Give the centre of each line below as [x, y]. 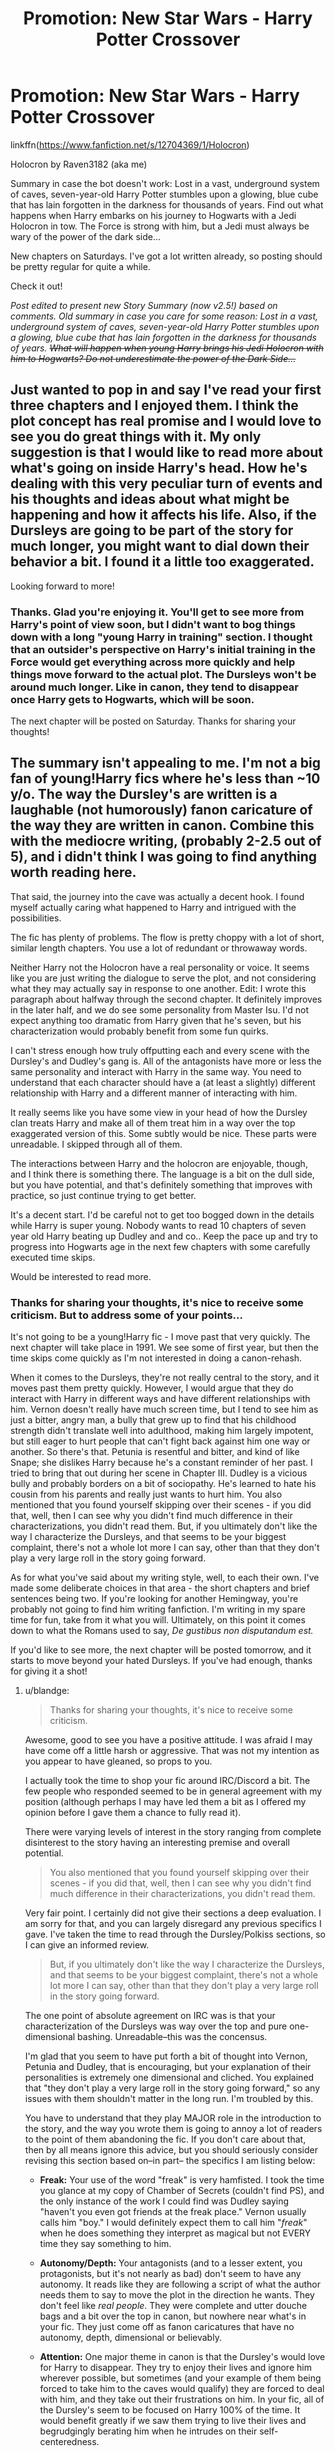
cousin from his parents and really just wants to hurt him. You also [146, 1494]
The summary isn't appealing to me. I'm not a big [166, 763]
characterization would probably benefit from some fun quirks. [139, 1031]
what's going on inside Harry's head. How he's [159, 468]
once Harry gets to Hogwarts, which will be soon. [132, 699]
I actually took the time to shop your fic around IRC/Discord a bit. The [167, 1781]
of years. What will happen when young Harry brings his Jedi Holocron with [167, 348]
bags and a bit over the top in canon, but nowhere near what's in [173, 2316]
